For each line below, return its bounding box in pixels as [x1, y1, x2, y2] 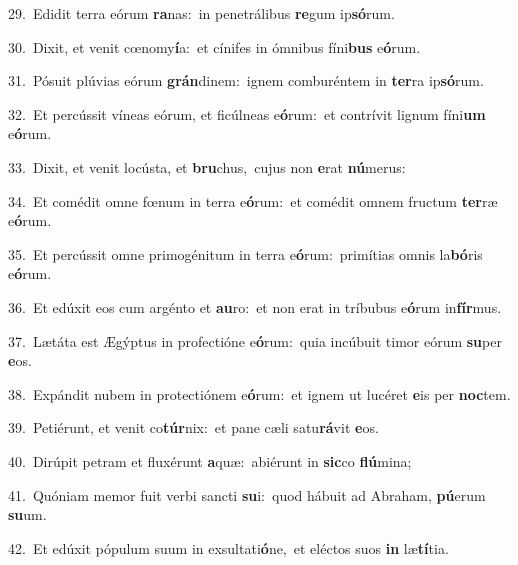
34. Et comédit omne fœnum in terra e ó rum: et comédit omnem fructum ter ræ [8, 190, 498, 211]
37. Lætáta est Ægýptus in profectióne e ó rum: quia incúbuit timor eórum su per [8, 330, 502, 351]
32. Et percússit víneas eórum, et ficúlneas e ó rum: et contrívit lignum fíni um [8, 103, 486, 124]
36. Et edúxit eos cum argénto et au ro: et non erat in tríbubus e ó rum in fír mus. [8, 296, 502, 317]
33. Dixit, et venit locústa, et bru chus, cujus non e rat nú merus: [8, 156, 406, 177]
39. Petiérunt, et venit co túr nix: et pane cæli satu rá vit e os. [8, 417, 379, 438]
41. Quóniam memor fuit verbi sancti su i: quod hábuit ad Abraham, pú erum [8, 484, 486, 505]
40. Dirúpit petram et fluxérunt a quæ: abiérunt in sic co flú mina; [8, 450, 412, 471]
